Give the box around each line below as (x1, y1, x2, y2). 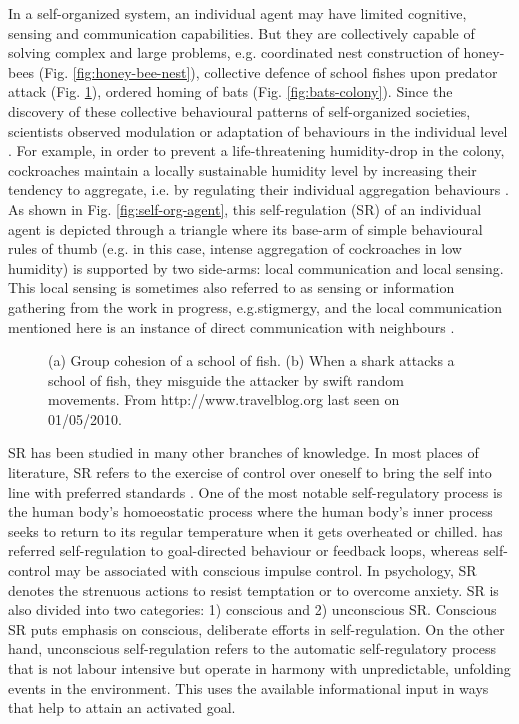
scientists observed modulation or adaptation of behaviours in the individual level (8, 120, 508, 141)
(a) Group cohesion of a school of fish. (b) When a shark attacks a (48, 350, 455, 371)
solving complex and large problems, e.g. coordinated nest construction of (8, 42, 459, 63)
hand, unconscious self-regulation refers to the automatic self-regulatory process (8, 638, 497, 659)
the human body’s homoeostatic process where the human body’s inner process (8, 501, 493, 522)
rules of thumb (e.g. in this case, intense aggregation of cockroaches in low (8, 238, 462, 259)
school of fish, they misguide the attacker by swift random (48, 369, 404, 390)
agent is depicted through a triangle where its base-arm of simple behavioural (8, 218, 483, 239)
